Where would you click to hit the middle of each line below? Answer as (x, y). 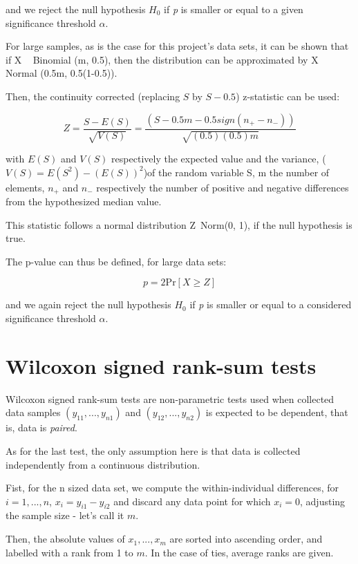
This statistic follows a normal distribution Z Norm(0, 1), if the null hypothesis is (179, 224)
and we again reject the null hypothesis (88, 304)
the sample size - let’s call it (65, 515)
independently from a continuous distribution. (103, 464)
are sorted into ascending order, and (246, 539)
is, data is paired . (41, 427)
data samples (33, 412)
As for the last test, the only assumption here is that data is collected (153, 450)
